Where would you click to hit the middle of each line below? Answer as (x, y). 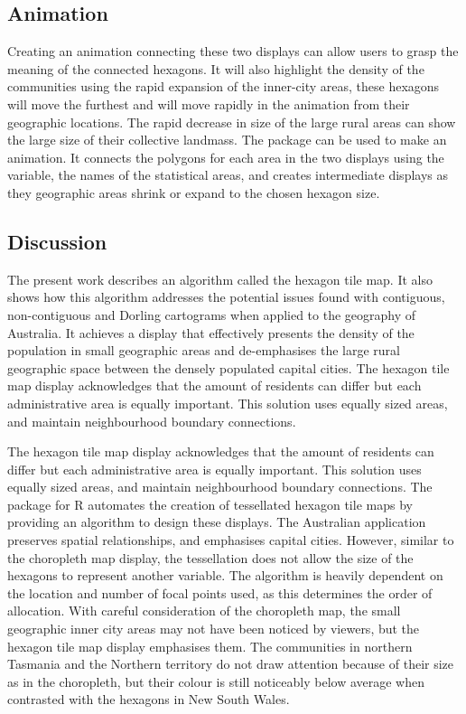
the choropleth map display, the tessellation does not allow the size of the (210, 557)
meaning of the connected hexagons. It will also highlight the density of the (216, 68)
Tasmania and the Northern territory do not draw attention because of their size (231, 664)
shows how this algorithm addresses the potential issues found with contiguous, (226, 297)
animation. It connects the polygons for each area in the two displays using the (226, 157)
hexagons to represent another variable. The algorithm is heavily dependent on (225, 575)
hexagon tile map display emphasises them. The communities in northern (210, 646)
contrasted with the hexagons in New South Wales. (149, 699)
